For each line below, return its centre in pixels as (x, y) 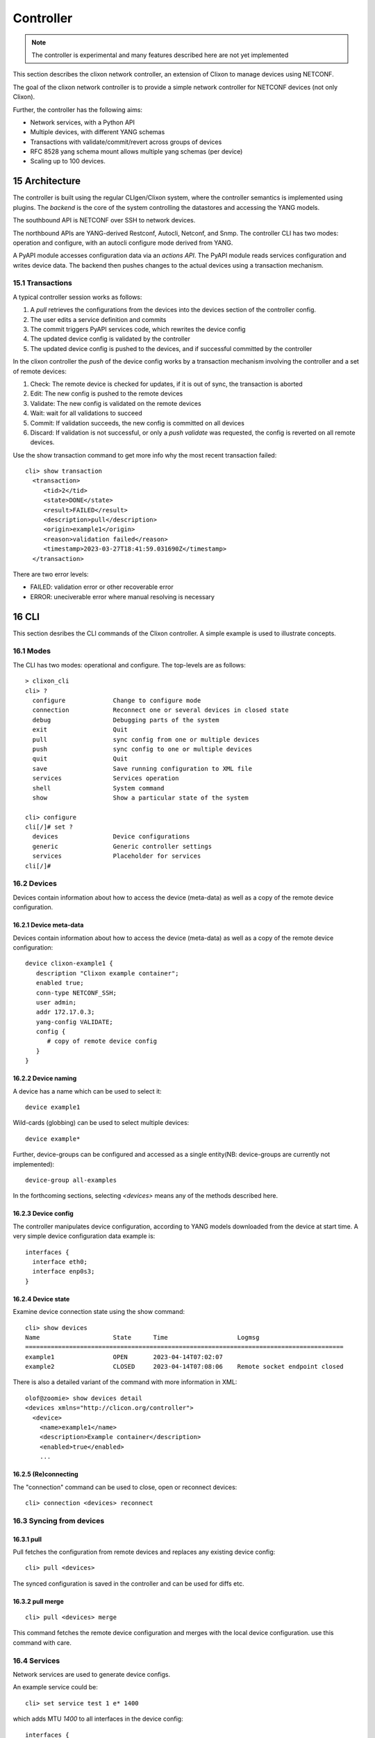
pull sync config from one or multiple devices (146, 739)
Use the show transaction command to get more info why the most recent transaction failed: (145, 455)
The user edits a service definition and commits (98, 319)
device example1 (53, 1107)
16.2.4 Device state (41, 1299)
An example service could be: (56, 1687)
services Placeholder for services (117, 856)
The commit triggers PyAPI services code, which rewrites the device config (138, 330)
